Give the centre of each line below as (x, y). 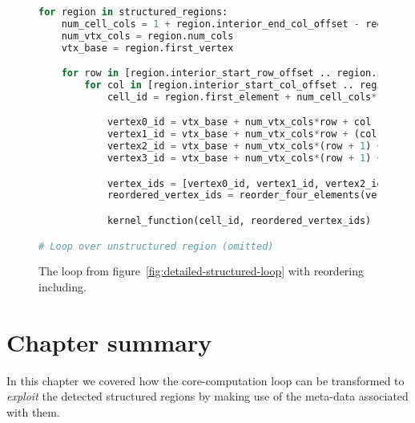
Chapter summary (109, 342)
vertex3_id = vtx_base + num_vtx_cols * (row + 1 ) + (245, 159)
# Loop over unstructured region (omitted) (156, 246)
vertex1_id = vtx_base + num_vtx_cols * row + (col (242, 134)
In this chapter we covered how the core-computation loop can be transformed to (205, 380)
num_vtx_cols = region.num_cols (147, 36)
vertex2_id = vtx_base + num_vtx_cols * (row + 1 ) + (245, 146)
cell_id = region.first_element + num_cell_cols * (242, 97)
